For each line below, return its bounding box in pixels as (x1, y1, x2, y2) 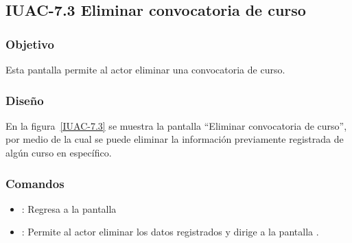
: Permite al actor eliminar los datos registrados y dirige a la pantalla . (21, 224, 319, 239)
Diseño (5, 91, 44, 108)
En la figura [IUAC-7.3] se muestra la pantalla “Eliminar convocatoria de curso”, (5, 118, 347, 132)
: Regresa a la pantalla (21, 201, 117, 216)
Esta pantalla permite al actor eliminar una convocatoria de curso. (5, 62, 285, 76)
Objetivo (5, 35, 54, 52)
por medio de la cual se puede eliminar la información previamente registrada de (5, 132, 344, 146)
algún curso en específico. (5, 146, 112, 159)
